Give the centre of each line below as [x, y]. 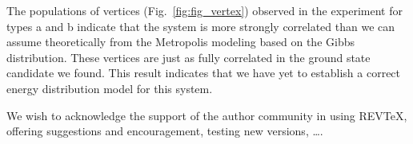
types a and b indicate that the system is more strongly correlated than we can [201, 26]
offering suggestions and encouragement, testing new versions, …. [165, 131]
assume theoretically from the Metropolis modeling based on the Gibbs [180, 42]
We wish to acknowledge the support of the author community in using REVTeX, [207, 115]
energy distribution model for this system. [110, 88]
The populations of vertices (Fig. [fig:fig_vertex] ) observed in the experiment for [204, 10]
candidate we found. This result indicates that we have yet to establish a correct [204, 73]
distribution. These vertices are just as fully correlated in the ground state [188, 57]
